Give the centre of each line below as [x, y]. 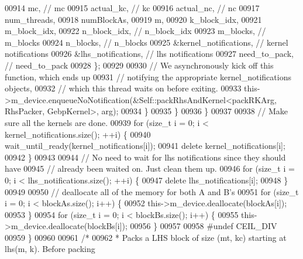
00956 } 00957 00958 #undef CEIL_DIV [204, 226]
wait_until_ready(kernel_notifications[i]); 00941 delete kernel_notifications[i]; [145, 146]
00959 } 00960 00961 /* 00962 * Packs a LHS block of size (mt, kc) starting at [146, 237]
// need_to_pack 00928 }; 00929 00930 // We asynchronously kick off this [139, 65]
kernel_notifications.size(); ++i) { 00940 [78, 134]
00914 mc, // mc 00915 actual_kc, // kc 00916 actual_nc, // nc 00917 [132, 8]
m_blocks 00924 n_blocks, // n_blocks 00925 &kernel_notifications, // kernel [147, 42]
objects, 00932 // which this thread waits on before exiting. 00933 [123, 88]
